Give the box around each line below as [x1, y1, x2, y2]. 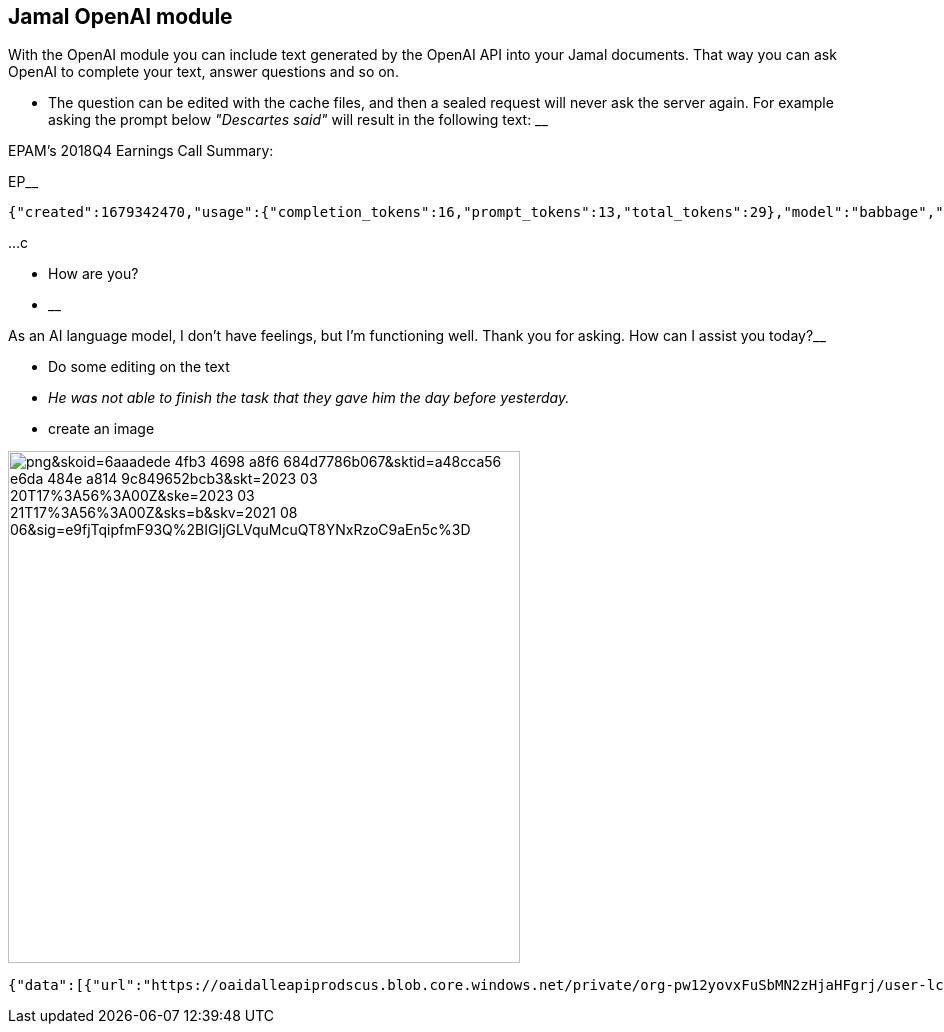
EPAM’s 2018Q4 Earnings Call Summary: [8, 142, 274, 160]
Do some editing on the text [48, 358, 230, 376]
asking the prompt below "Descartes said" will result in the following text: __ [48, 111, 548, 129]
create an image [48, 420, 155, 438]
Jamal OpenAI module [8, 4, 233, 29]
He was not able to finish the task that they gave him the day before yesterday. [48, 389, 570, 407]
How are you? [48, 265, 139, 283]
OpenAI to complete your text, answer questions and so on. [8, 63, 399, 81]
